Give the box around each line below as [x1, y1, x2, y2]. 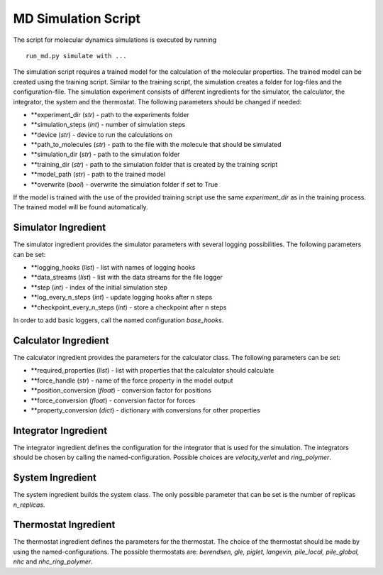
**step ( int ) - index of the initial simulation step [30, 283, 168, 291]
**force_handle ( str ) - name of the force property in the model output [30, 376, 233, 385]
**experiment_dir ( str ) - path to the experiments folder [30, 110, 189, 119]
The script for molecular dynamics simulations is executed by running [13, 35, 217, 44]
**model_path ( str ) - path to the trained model [30, 170, 166, 179]
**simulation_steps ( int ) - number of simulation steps [30, 121, 186, 129]
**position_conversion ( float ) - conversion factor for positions [30, 386, 212, 395]
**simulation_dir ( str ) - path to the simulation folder [30, 150, 180, 159]
